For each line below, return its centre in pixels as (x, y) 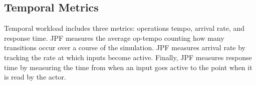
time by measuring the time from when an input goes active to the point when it (128, 67)
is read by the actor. (35, 77)
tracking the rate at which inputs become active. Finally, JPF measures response (128, 57)
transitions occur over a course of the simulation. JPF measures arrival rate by (125, 47)
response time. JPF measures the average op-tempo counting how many (114, 38)
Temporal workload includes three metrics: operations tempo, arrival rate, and (124, 28)
